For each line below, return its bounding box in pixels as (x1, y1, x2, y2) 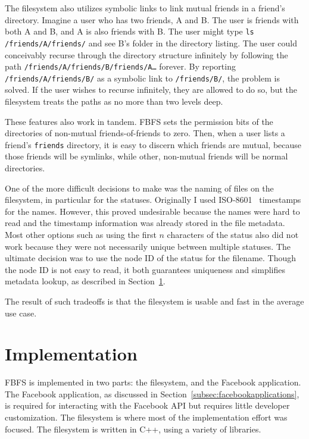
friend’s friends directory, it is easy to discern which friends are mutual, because (5, 138, 302, 150)
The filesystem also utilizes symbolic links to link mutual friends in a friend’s (5, 2, 285, 14)
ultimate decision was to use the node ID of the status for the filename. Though (5, 252, 296, 264)
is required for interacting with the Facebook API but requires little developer (5, 399, 290, 412)
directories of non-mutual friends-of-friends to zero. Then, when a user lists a (5, 127, 285, 139)
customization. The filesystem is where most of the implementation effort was (5, 411, 288, 424)
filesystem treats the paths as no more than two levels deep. (5, 95, 223, 107)
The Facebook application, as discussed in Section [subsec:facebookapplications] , (5, 387, 299, 400)
